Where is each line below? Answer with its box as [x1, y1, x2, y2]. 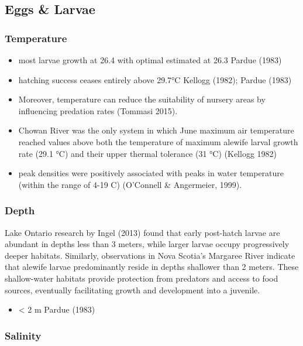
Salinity [5, 328, 42, 342]
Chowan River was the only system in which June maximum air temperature [18, 124, 294, 136]
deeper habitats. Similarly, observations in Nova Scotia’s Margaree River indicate [5, 249, 295, 261]
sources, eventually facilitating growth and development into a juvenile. [5, 283, 260, 296]
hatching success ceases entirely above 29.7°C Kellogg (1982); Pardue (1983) [18, 73, 292, 85]
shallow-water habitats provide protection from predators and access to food [5, 272, 278, 284]
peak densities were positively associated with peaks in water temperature [18, 167, 284, 179]
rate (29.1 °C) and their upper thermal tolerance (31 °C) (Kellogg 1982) [18, 147, 277, 159]
